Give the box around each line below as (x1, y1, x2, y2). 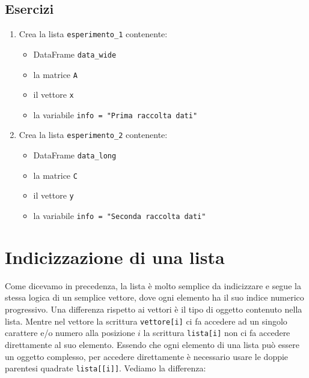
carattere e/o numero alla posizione (5, 326, 135, 339)
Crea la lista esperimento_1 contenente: (19, 28, 168, 40)
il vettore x (33, 88, 74, 101)
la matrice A (33, 68, 78, 80)
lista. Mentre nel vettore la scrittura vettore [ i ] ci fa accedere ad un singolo (5, 314, 287, 327)
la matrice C (33, 169, 78, 181)
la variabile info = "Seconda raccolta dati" (33, 209, 206, 222)
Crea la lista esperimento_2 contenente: (19, 128, 168, 141)
